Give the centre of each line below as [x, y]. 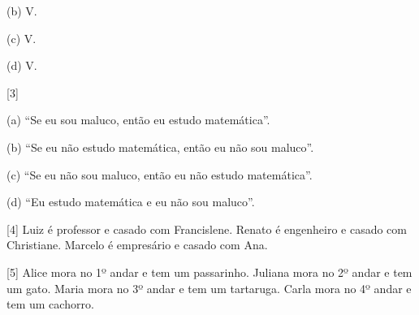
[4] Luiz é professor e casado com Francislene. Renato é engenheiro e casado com [207, 229]
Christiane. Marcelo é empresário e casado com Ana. [137, 245]
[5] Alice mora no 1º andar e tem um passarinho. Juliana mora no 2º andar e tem [209, 272]
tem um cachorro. [50, 304]
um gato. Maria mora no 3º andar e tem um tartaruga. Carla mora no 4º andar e [209, 288]
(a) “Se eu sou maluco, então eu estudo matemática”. [138, 120]
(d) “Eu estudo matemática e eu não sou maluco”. [131, 202]
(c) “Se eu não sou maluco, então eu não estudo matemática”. [160, 174]
